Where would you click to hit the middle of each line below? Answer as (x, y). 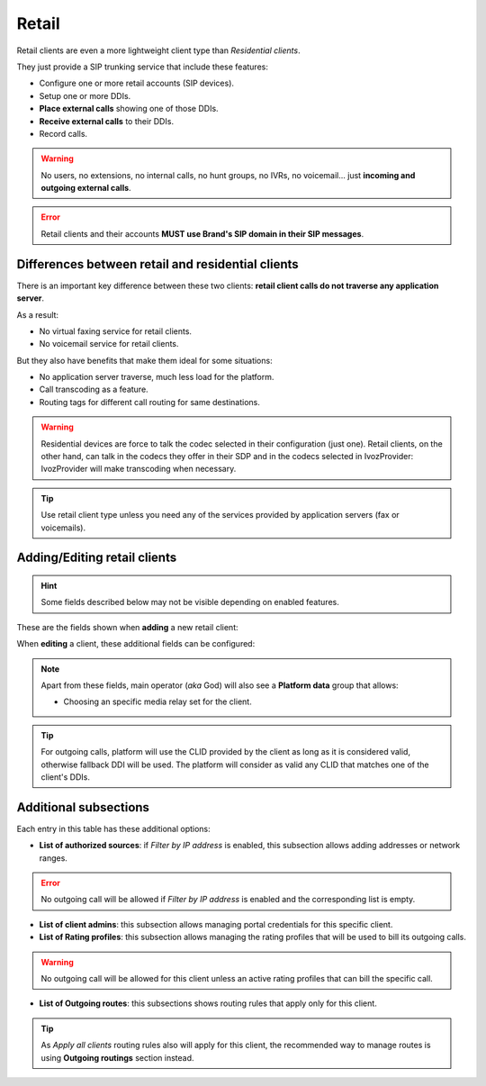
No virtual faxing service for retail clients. (116, 331)
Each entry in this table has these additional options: (113, 828)
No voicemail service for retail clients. (109, 344)
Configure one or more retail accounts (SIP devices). (136, 83)
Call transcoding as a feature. (94, 389)
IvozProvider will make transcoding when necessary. (139, 469)
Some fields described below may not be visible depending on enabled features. (190, 602)
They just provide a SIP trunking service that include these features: (143, 67)
